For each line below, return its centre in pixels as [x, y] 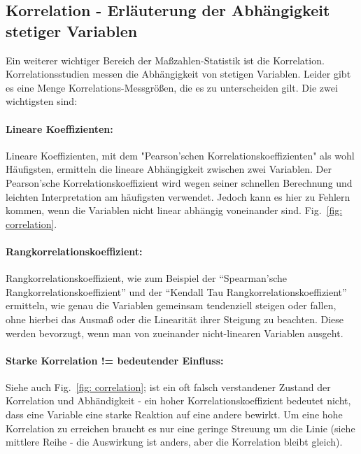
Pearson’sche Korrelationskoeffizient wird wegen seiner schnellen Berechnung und [179, 182]
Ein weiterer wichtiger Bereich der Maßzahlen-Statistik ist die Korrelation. [165, 60]
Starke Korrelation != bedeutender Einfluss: [115, 360]
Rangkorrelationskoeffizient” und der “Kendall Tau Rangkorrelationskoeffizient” [176, 291]
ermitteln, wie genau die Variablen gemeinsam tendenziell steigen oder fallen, [171, 305]
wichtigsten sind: [42, 101]
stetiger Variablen [72, 30]
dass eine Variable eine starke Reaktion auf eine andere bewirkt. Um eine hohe [174, 414]
